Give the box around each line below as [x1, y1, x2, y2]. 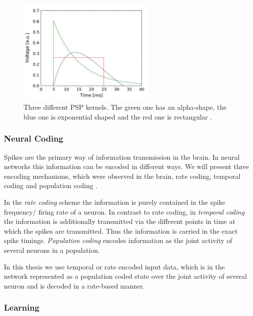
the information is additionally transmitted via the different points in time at [4, 216, 235, 226]
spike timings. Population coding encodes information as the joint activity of [4, 235, 232, 245]
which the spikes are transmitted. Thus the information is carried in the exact [4, 225, 238, 236]
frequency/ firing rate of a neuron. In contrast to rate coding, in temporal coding [4, 206, 245, 217]
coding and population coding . [4, 180, 98, 191]
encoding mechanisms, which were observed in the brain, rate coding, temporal [4, 170, 241, 181]
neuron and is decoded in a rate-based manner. [4, 280, 145, 291]
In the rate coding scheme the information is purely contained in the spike [4, 197, 226, 207]
